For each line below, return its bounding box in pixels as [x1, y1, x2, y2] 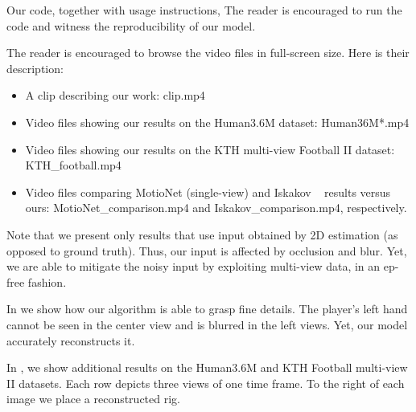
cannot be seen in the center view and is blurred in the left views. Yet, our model [6, 316, 408, 332]
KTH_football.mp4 [25, 157, 122, 173]
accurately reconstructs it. [6, 332, 135, 349]
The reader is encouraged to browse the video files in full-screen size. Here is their [6, 44, 410, 61]
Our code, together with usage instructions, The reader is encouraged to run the [6, 2, 402, 18]
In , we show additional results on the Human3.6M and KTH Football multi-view [6, 359, 408, 376]
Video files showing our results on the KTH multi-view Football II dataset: [25, 141, 395, 157]
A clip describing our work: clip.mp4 [25, 87, 205, 104]
